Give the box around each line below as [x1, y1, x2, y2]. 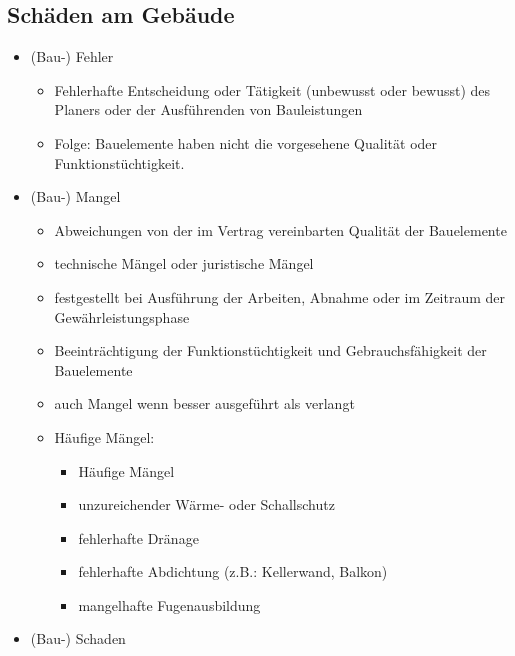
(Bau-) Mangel [30, 186, 121, 207]
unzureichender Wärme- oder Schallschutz [78, 494, 335, 515]
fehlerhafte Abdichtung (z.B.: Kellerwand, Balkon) [78, 561, 388, 582]
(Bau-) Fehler [30, 46, 114, 67]
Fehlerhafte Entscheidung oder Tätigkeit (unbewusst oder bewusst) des [54, 79, 491, 100]
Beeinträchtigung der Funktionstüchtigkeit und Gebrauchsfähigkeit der [54, 340, 487, 361]
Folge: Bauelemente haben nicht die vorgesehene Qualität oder [54, 132, 438, 153]
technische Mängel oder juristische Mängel [54, 253, 314, 274]
